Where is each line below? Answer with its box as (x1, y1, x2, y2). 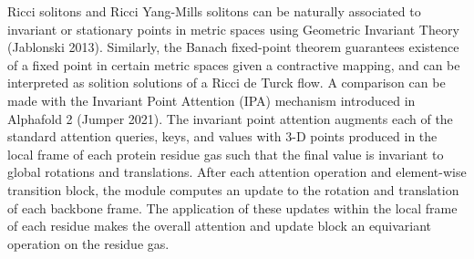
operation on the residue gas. (7, 233, 170, 253)
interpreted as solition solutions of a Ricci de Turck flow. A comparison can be (7, 73, 446, 92)
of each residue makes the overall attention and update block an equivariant (7, 216, 431, 235)
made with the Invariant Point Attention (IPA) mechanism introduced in (7, 90, 416, 109)
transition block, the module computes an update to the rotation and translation (7, 180, 459, 199)
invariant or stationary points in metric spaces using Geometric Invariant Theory (7, 19, 459, 38)
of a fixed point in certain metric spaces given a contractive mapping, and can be (7, 55, 460, 74)
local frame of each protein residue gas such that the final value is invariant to (7, 144, 444, 163)
